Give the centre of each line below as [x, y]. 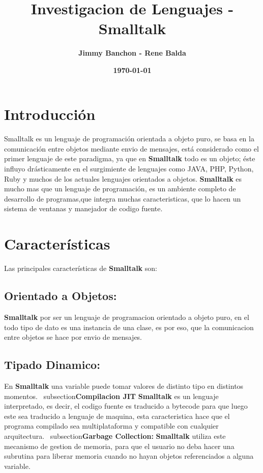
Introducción [50, 114]
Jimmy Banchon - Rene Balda [132, 53]
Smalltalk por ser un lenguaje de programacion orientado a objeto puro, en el [127, 317]
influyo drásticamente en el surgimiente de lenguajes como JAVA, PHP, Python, [129, 169]
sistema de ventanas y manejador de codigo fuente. [83, 208]
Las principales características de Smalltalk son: [81, 268]
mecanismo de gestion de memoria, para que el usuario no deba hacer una [119, 446]
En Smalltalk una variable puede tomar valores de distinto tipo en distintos [124, 385]
